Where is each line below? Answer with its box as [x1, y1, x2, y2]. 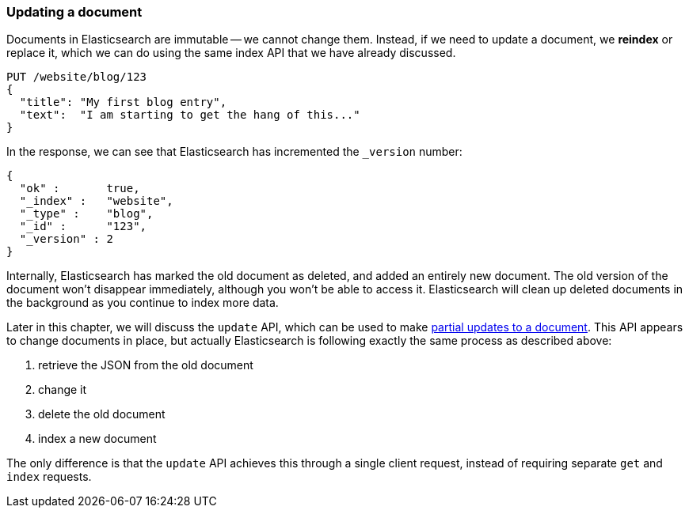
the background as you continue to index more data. [6, 296, 279, 310]
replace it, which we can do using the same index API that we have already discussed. [6, 46, 456, 60]
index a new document [38, 432, 157, 446]
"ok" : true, [19, 182, 140, 195]
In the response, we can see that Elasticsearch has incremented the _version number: [6, 145, 463, 159]
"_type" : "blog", [19, 207, 154, 221]
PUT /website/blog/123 [6, 70, 147, 84]
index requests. [6, 470, 92, 484]
